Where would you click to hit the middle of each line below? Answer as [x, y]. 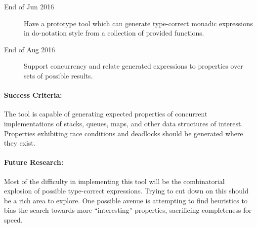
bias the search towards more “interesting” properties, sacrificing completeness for [128, 210]
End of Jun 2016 [29, 6]
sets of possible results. [58, 75]
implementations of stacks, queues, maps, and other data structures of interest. [124, 123]
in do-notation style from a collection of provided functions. [114, 33]
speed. [13, 219]
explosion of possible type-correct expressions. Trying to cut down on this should [126, 191]
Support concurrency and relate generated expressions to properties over [133, 66]
